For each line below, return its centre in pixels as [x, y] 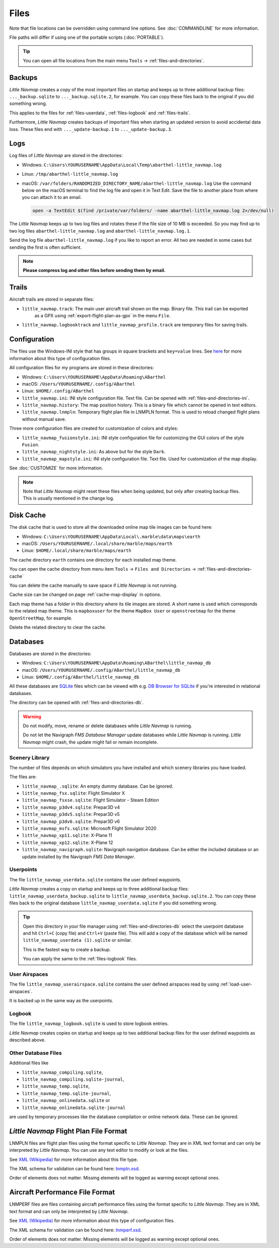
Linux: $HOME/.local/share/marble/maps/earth [77, 550]
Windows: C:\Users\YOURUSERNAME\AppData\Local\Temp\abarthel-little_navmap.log [122, 165]
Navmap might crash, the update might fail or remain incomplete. [90, 742]
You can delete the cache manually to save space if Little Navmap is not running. [93, 585]
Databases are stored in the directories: [50, 653]
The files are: [23, 777]
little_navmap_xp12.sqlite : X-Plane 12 [67, 842]
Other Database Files [36, 1053]
